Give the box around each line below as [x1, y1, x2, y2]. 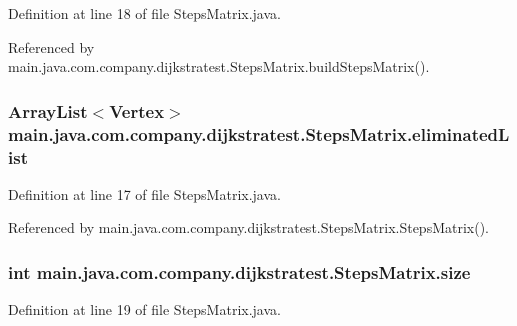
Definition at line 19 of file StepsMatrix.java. [8, 299, 281, 320]
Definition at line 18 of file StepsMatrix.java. [8, 3, 281, 23]
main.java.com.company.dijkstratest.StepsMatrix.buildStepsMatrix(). [8, 56, 430, 77]
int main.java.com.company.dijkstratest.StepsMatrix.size [8, 259, 471, 284]
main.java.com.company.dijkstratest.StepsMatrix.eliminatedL [8, 121, 510, 146]
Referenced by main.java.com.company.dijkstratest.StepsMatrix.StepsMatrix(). [8, 217, 489, 238]
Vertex [109, 98, 165, 123]
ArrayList [8, 98, 88, 123]
